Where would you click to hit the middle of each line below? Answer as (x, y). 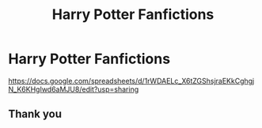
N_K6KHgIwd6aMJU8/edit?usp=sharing (74, 89)
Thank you (35, 114)
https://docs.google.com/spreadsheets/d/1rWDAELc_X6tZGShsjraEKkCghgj (131, 81)
